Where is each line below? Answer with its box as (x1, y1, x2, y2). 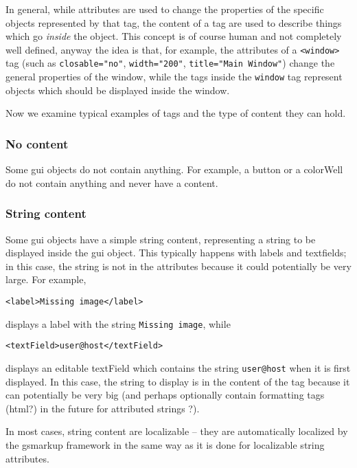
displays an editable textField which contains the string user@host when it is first (5, 360, 351, 375)
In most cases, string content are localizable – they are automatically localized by (5, 424, 348, 438)
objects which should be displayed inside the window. (5, 82, 230, 97)
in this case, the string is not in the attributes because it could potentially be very (5, 258, 352, 273)
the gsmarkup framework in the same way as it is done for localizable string (5, 437, 325, 452)
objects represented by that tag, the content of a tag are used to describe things (5, 15, 342, 30)
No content (5, 135, 69, 152)
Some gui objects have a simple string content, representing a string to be (5, 232, 316, 246)
